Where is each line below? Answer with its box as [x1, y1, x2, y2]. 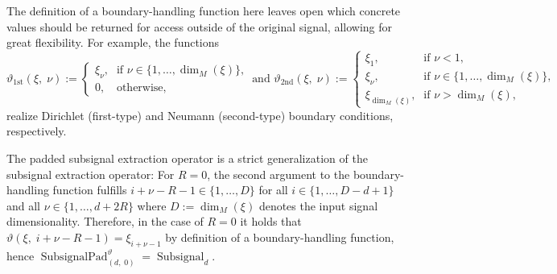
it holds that [240, 213, 302, 230]
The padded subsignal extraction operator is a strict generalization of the [6, 150, 368, 167]
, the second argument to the [207, 165, 350, 182]
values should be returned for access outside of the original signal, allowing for [6, 18, 393, 35]
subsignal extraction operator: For [6, 165, 175, 182]
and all [6, 197, 41, 214]
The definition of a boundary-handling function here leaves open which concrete [6, 2, 401, 19]
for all [258, 181, 288, 198]
